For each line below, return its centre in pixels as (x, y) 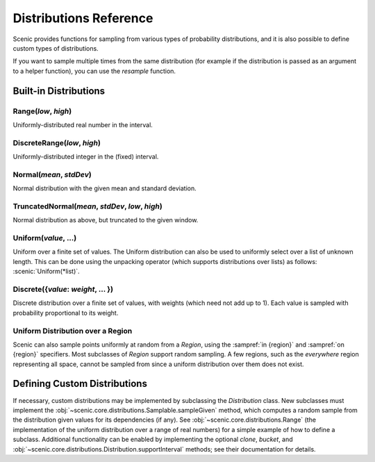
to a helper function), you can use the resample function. (94, 71)
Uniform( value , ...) (45, 238)
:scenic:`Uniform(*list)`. (46, 272)
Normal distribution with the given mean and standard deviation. (105, 188)
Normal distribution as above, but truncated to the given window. (106, 220)
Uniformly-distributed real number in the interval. (83, 124)
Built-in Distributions (59, 91)
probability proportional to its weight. (66, 313)
